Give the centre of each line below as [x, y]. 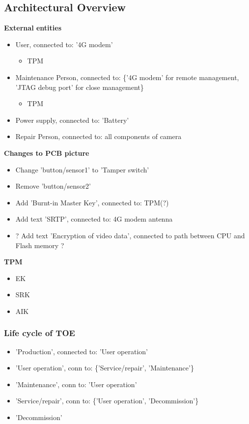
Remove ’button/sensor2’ [53, 186]
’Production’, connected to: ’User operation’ [82, 351]
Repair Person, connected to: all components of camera [98, 136]
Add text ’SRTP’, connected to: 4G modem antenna [94, 219]
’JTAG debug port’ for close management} [80, 87]
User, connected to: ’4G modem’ [64, 44]
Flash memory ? [40, 245]
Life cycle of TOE [40, 333]
